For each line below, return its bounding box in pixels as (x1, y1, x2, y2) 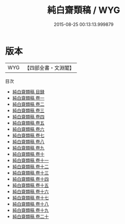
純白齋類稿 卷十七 (12, 195, 49, 201)
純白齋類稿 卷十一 (12, 157, 49, 163)
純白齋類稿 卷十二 (12, 163, 49, 170)
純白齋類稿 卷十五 (12, 182, 49, 188)
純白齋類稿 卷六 (12, 126, 45, 132)
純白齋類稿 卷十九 (12, 207, 49, 213)
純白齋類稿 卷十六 (12, 188, 49, 195)
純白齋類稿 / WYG (47, 4, 121, 16)
